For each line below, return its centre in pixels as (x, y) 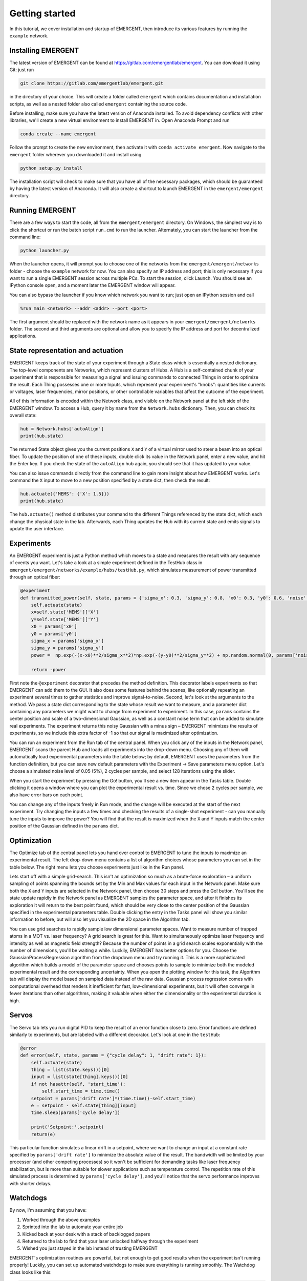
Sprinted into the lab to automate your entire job (73, 1227)
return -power (49, 669)
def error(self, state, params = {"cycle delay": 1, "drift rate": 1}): (113, 1055)
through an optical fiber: (35, 577)
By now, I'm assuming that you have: (48, 1210)
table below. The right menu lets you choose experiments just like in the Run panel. (97, 867)
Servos (21, 1015)
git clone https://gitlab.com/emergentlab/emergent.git (92, 84)
